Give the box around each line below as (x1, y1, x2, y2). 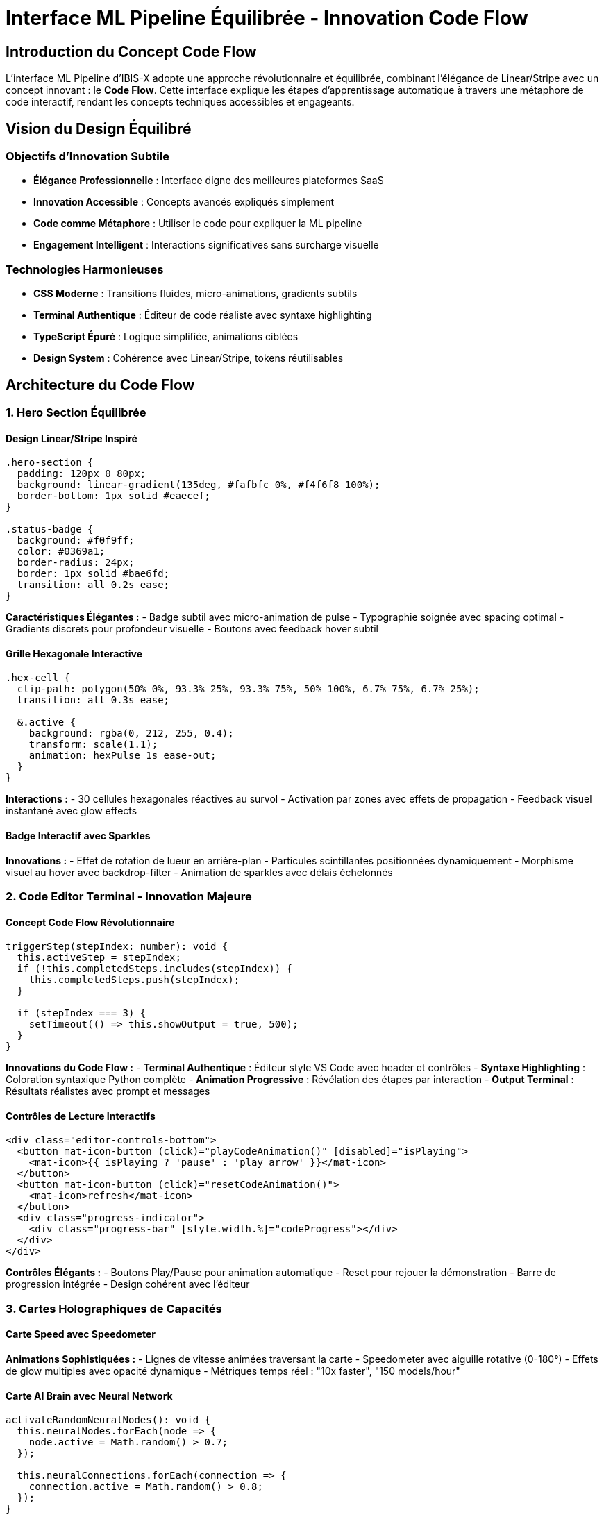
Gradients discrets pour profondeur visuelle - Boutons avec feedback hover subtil (6, 623, 378, 635)
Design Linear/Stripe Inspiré (6, 432, 137, 444)
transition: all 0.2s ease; (17, 579, 170, 591)
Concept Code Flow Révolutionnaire (6, 916, 175, 928)
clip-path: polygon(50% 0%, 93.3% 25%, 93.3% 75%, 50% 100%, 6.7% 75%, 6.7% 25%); (17, 683, 480, 695)
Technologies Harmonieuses (6, 262, 164, 276)
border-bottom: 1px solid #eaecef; (17, 490, 211, 502)
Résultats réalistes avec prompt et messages (6, 1085, 210, 1098)
